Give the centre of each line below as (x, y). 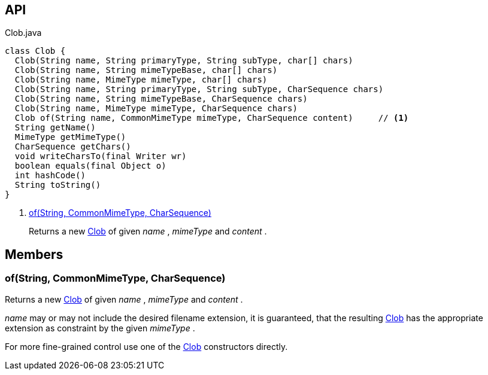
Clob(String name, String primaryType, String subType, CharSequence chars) (199, 89)
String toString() (58, 185)
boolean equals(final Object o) (90, 166)
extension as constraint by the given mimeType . (100, 328)
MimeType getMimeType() (70, 137)
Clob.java (23, 33)
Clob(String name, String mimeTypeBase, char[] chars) (146, 70)
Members (34, 254)
